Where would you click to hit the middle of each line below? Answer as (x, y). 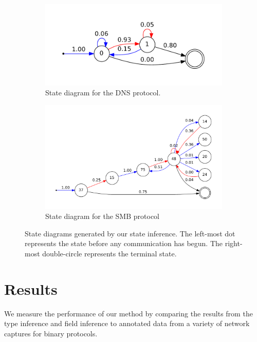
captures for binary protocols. (51, 333)
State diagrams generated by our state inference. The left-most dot (130, 233)
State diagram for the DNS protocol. (103, 93)
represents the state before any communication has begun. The (124, 243)
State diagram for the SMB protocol (102, 216)
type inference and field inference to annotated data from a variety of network (127, 323)
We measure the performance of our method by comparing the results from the (128, 313)
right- (234, 243)
